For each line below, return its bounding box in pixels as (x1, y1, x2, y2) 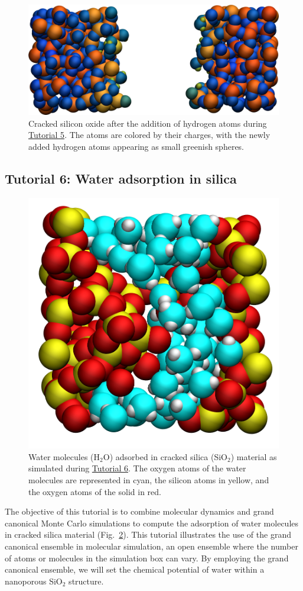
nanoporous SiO (5, 574, 63, 587)
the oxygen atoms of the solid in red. (28, 485, 161, 497)
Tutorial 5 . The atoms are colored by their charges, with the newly (28, 129, 271, 141)
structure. (69, 574, 104, 587)
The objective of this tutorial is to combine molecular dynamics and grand (5, 505, 274, 518)
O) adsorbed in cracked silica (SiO (103, 450, 227, 462)
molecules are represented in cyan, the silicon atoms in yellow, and (28, 474, 269, 486)
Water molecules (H (28, 450, 100, 462)
